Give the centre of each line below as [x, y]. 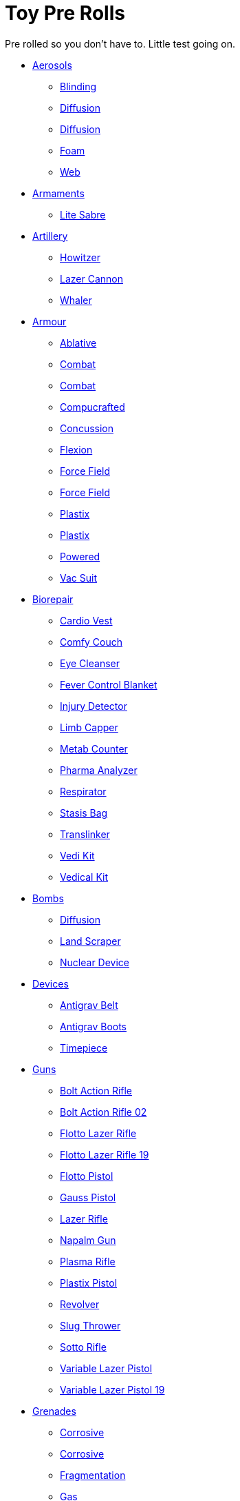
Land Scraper [90, 941]
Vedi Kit [77, 855]
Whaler [76, 300]
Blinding [78, 86]
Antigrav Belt [89, 1005]
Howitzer [80, 257]
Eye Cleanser [90, 663]
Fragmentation [93, 1475]
